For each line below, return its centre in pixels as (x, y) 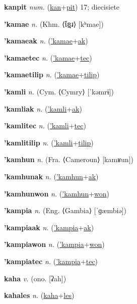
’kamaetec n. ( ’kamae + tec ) (48, 57)
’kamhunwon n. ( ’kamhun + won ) (57, 193)
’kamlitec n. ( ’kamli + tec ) (45, 125)
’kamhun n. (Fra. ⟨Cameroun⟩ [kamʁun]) (69, 159)
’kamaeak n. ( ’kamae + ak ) (46, 41)
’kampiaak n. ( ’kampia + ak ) (49, 227)
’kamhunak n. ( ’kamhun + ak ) (51, 176)
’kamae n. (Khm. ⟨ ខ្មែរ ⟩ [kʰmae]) (54, 23)
